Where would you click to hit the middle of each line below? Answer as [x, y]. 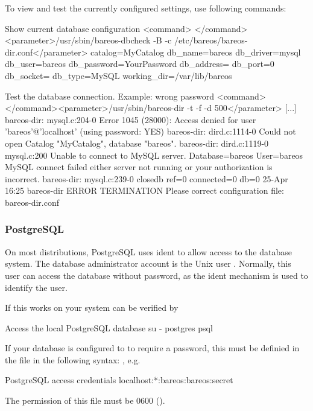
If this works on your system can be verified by [92, 307]
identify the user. [36, 287]
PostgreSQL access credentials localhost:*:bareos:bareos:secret [119, 380]
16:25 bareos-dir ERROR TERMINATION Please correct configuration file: [144, 190]
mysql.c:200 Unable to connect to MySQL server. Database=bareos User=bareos [154, 155]
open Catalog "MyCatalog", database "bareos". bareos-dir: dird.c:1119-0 [137, 143]
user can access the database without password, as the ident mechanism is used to [156, 275]
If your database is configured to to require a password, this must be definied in [152, 348]
